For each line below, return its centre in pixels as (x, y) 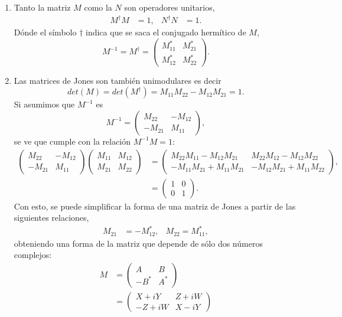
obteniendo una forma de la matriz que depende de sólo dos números (138, 243)
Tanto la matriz (42, 7)
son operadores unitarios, (170, 7)
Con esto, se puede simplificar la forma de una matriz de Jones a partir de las (155, 206)
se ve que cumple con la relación (72, 141)
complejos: (33, 255)
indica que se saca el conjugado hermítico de (166, 32)
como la (98, 7)
